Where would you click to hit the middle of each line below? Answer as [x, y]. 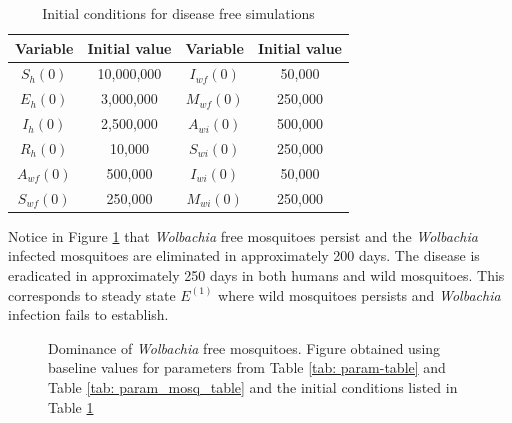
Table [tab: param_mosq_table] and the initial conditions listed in [253, 386]
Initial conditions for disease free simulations [178, 13]
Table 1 [71, 406]
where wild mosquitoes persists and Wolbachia [359, 294]
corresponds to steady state [92, 294]
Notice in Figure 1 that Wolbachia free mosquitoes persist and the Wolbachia [243, 235]
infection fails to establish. [88, 314]
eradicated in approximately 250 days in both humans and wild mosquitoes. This [256, 274]
